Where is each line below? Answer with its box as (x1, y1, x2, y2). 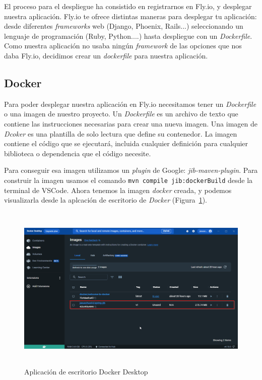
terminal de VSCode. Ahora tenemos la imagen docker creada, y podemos (4, 184, 232, 195)
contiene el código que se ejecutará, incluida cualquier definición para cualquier (4, 138, 248, 149)
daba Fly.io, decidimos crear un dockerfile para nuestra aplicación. (4, 50, 208, 60)
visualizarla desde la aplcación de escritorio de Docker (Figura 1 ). (4, 195, 207, 205)
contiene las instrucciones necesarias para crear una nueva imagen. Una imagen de (4, 118, 257, 129)
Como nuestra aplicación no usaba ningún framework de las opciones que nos (4, 40, 242, 51)
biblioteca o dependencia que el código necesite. (4, 148, 151, 158)
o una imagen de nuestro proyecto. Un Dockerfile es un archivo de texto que (4, 108, 238, 119)
